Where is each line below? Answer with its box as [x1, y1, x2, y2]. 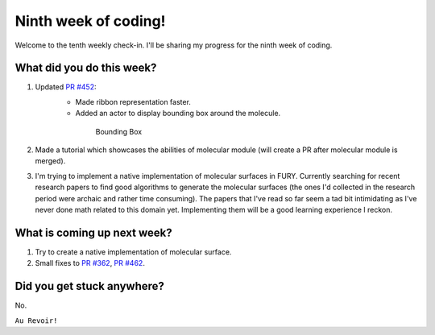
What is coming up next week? [14, 225, 172, 239]
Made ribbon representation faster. [75, 97, 191, 106]
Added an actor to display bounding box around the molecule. [75, 109, 281, 118]
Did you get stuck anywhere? [14, 279, 165, 293]
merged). [35, 156, 66, 166]
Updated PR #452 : [35, 82, 97, 92]
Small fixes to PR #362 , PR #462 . [35, 258, 145, 268]
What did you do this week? [14, 61, 157, 75]
